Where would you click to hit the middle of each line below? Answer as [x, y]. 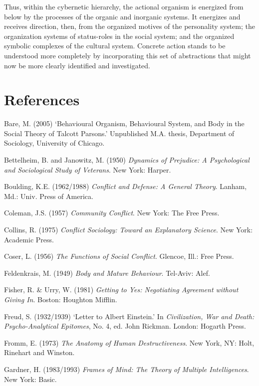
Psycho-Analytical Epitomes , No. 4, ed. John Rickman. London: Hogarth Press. [125, 326]
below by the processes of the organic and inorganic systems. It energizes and [122, 16]
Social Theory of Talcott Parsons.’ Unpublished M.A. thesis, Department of [119, 133]
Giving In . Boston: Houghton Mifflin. [61, 299]
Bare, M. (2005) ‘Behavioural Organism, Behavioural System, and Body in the [124, 123]
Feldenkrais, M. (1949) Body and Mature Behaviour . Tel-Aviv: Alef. [107, 273]
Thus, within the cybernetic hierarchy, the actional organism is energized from [124, 6]
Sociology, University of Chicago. [54, 143]
